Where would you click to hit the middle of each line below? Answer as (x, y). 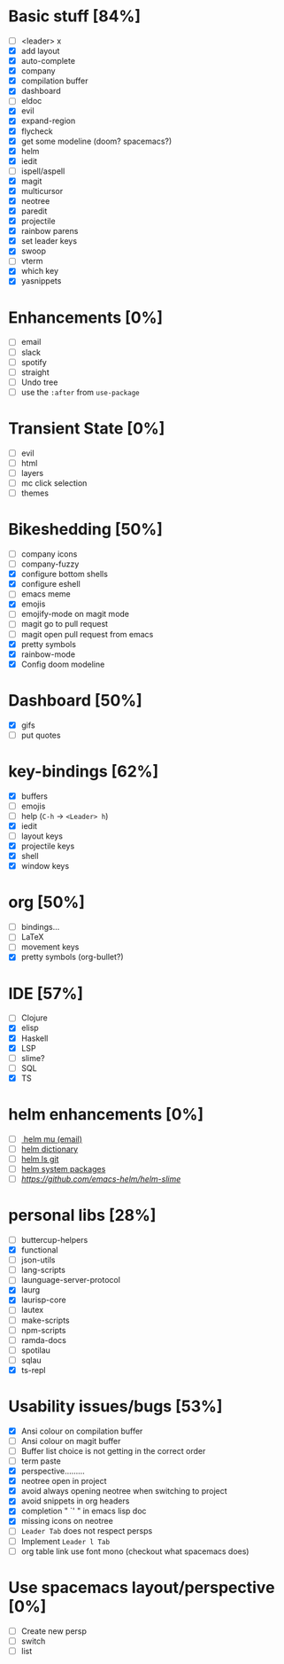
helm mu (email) (53, 1139)
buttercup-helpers (54, 1240)
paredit (34, 211)
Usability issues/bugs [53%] (115, 1406)
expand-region (48, 121)
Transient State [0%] (87, 428)
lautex (32, 1310)
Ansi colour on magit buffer (71, 1441)
